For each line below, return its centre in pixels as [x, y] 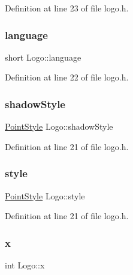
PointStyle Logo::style [45, 195]
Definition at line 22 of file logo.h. [67, 77]
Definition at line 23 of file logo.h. [67, 8]
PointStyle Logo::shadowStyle [59, 126]
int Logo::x [25, 265]
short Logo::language [43, 57]
